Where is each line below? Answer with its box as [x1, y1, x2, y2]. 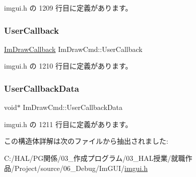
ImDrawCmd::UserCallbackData [23, 102, 123, 112]
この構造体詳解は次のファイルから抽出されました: [4, 136, 168, 146]
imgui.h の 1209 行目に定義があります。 [4, 3, 133, 13]
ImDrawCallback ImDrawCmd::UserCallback [4, 43, 143, 54]
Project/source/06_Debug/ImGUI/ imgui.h [14, 162, 148, 173]
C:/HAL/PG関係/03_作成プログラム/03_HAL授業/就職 [4, 153, 185, 163]
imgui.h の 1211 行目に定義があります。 [4, 119, 133, 129]
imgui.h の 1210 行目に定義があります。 [4, 61, 133, 71]
